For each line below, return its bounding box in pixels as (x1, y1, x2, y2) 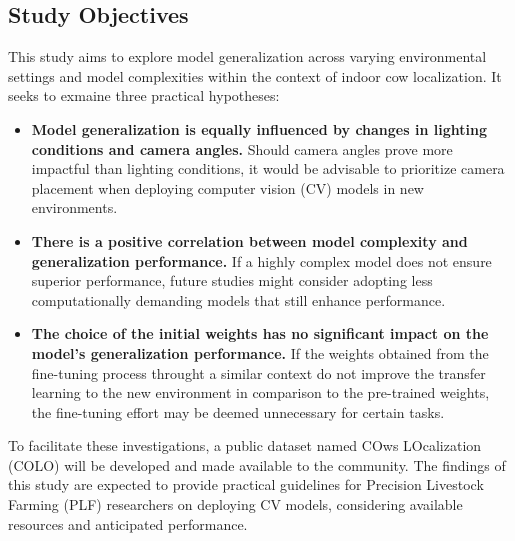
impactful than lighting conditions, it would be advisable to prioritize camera (31, 158, 505, 179)
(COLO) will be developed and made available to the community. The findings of (8, 454, 506, 475)
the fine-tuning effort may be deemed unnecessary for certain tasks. (31, 401, 445, 422)
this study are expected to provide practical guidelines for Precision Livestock (8, 474, 484, 495)
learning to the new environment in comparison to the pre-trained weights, (31, 382, 490, 403)
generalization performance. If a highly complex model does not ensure (31, 250, 492, 271)
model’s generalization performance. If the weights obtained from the (31, 342, 489, 363)
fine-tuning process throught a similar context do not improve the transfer (31, 362, 486, 383)
